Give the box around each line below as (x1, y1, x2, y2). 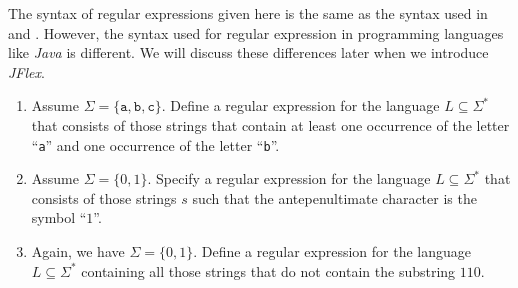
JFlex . (8, 61, 45, 82)
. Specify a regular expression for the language (147, 168, 431, 189)
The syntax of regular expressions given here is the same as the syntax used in (8, 3, 488, 23)
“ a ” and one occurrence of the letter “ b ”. (31, 134, 280, 155)
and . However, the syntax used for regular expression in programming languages (8, 22, 504, 43)
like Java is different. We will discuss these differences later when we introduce (8, 42, 489, 63)
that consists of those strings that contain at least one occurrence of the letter (31, 114, 510, 135)
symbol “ (31, 207, 87, 228)
